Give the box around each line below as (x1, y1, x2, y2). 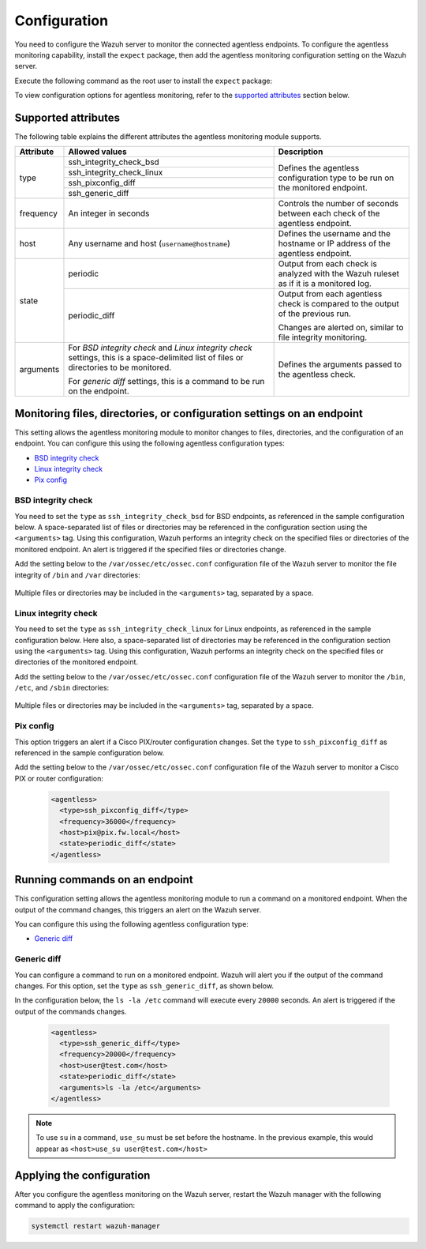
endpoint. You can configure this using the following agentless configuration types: (14, 438, 286, 448)
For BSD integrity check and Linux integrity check (68, 342, 252, 353)
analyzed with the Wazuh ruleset (278, 269, 400, 280)
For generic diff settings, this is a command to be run (68, 376, 265, 387)
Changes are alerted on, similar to (278, 322, 404, 333)
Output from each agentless (278, 288, 383, 299)
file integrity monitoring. (278, 332, 368, 343)
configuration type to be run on (278, 172, 394, 183)
